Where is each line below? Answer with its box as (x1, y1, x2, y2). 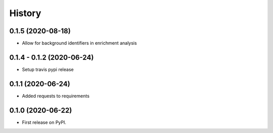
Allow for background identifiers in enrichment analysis (22, 40, 137, 46)
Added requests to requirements (22, 93, 89, 99)
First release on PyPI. (22, 119, 67, 125)
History (9, 8, 41, 19)
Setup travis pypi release (22, 66, 74, 73)
